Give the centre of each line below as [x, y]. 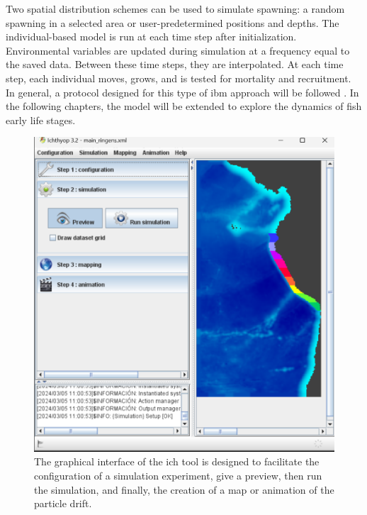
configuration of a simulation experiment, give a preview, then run [178, 476]
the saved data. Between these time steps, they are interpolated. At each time [175, 64]
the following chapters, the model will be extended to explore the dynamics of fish [184, 106]
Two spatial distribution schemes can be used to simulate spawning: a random [175, 9]
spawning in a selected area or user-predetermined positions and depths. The [173, 22]
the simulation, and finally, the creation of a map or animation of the [184, 489]
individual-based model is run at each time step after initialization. [151, 37]
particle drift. [63, 503]
